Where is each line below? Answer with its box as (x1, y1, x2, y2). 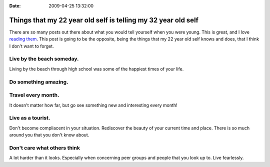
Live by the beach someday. (9, 55, 79, 62)
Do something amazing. (9, 78, 68, 85)
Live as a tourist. (9, 114, 50, 121)
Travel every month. (9, 91, 59, 98)
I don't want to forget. (9, 43, 54, 49)
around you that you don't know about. (9, 132, 89, 138)
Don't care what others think (9, 144, 80, 151)
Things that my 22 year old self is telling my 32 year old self (9, 15, 198, 24)
